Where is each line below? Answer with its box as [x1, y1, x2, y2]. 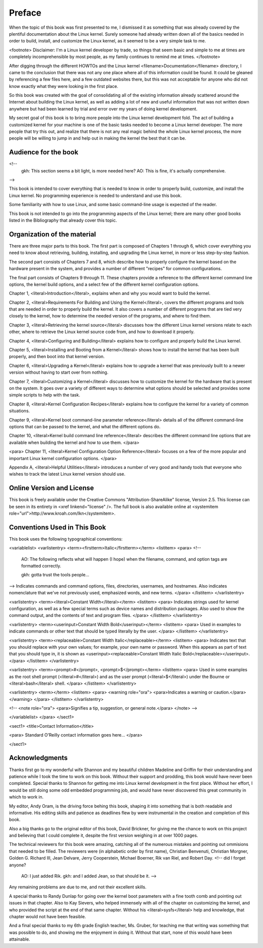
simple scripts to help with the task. [9, 392, 80, 398]
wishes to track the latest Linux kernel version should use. [9, 471, 126, 477]
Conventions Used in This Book [9, 523, 106, 531]
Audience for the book [9, 148, 78, 156]
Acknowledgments [9, 754, 68, 762]
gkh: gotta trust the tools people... [21, 572, 90, 578]
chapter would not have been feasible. [9, 913, 86, 919]
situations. [9, 408, 30, 414]
